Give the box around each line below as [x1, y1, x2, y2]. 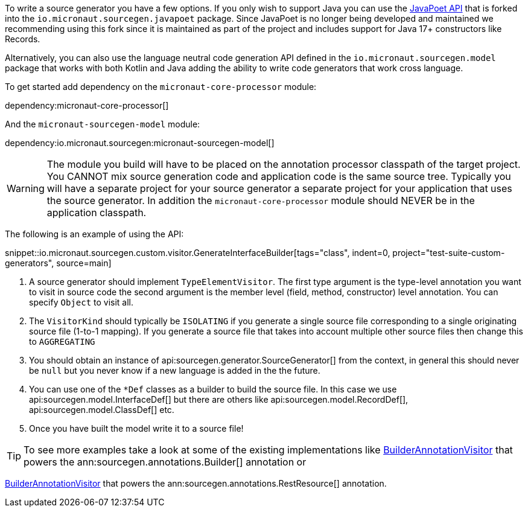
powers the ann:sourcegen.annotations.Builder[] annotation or [24, 456, 307, 468]
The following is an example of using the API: [5, 229, 184, 239]
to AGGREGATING [29, 336, 95, 347]
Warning [7, 182, 45, 194]
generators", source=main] [5, 258, 112, 268]
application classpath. [46, 206, 147, 219]
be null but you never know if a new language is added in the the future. [29, 365, 320, 376]
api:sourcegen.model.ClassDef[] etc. [29, 405, 174, 415]
